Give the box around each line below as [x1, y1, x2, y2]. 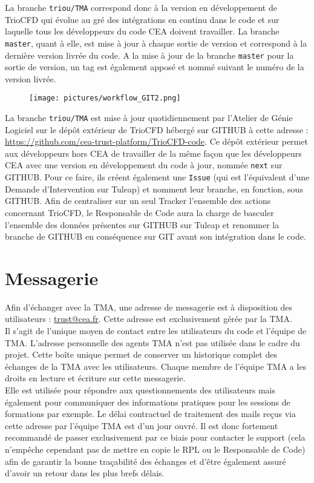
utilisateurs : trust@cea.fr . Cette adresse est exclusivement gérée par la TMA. [5, 312, 292, 325]
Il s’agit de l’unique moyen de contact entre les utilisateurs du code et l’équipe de [5, 324, 307, 337]
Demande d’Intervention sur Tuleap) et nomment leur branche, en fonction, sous [5, 182, 303, 195]
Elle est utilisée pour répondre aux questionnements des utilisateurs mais [5, 384, 276, 396]
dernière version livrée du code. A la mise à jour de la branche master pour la [5, 48, 294, 61]
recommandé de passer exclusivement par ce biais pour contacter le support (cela [5, 431, 306, 444]
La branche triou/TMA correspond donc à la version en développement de [5, 1, 277, 13]
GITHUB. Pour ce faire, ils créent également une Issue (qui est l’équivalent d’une [5, 171, 310, 183]
